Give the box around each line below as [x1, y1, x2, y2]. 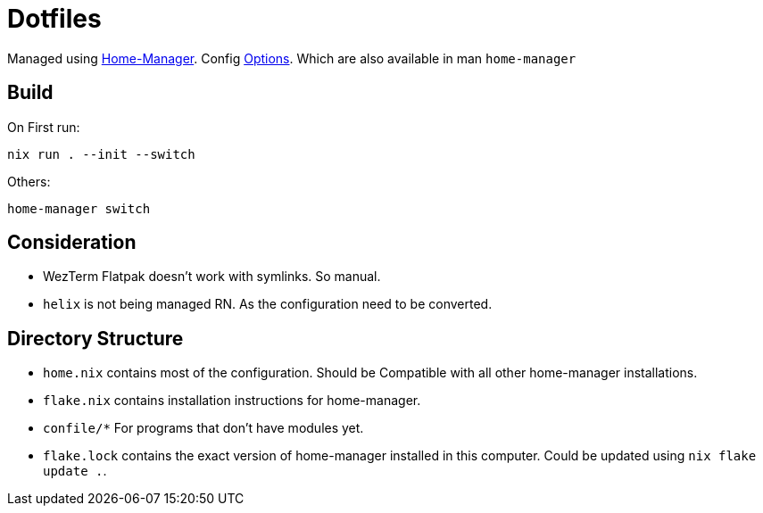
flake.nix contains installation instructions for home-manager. [43, 393, 421, 409]
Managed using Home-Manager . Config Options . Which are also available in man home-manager [7, 50, 576, 66]
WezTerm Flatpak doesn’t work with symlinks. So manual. [43, 269, 381, 285]
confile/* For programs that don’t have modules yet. [43, 420, 364, 436]
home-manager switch [7, 201, 151, 216]
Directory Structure [7, 327, 184, 350]
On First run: [7, 119, 80, 135]
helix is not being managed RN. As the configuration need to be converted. [43, 296, 493, 312]
